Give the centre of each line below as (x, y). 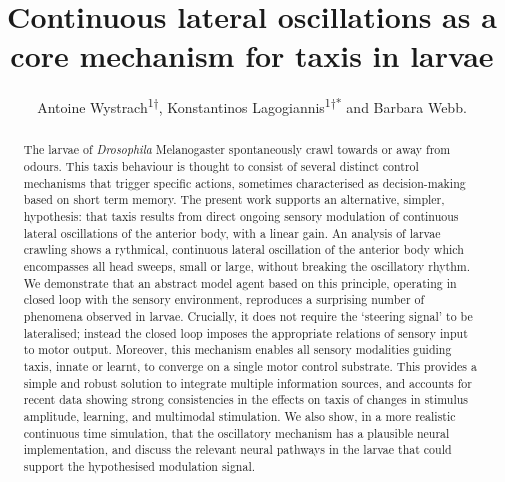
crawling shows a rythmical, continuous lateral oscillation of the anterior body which (243, 249)
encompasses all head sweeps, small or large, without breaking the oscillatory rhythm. (246, 265)
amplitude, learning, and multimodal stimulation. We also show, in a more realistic (239, 415)
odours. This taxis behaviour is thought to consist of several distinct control (221, 166)
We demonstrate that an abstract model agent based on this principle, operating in (240, 282)
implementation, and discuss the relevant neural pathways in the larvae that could (237, 449)
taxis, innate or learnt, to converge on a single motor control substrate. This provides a (250, 365)
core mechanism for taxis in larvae (252, 55)
